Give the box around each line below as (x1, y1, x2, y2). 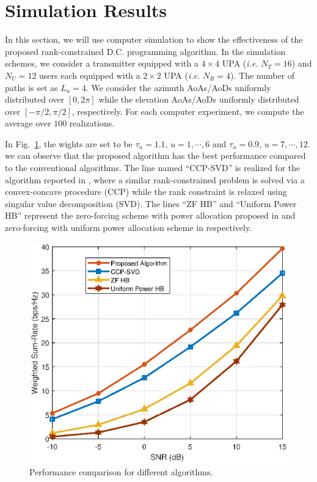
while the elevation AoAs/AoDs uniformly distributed (98, 93, 299, 106)
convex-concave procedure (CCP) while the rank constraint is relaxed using (5, 185, 287, 198)
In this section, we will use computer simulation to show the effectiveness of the (5, 33, 303, 46)
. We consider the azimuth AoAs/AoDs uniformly (86, 81, 271, 93)
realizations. (69, 117, 115, 130)
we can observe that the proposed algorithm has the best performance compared (5, 149, 306, 162)
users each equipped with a (39, 68, 140, 81)
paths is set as (5, 81, 58, 93)
